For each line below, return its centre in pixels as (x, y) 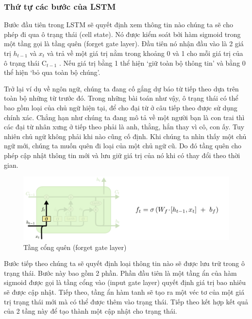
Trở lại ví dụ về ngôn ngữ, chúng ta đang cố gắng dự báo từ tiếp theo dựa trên (121, 88)
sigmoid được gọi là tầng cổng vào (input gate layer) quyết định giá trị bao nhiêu (125, 282)
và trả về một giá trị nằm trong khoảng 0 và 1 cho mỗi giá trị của (145, 53)
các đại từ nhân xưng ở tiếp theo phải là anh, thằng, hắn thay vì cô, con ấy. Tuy (124, 127)
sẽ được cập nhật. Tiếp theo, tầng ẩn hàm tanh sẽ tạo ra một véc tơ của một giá (124, 292)
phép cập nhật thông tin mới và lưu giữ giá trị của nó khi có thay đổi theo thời (122, 155)
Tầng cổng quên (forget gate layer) (75, 247)
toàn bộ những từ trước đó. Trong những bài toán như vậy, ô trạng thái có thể (121, 98)
